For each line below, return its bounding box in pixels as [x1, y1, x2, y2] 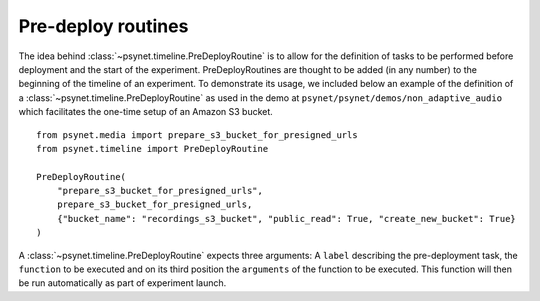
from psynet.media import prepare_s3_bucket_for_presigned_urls [36, 129, 359, 140]
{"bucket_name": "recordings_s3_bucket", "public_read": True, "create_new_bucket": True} [56, 213, 517, 224]
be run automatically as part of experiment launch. [18, 277, 227, 289]
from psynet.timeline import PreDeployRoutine [36, 143, 269, 154]
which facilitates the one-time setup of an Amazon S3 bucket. [18, 106, 274, 118]
